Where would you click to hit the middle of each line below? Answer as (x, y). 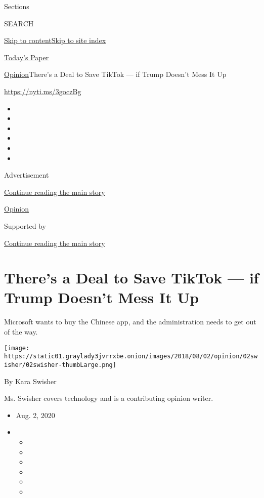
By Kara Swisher (30, 381)
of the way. (21, 331)
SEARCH (19, 23)
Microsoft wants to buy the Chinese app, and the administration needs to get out (130, 322)
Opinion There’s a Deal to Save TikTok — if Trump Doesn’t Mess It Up (115, 74)
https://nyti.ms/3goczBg (43, 91)
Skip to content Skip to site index (55, 40)
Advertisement (27, 175)
